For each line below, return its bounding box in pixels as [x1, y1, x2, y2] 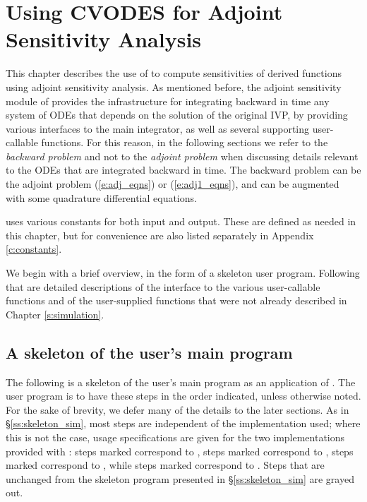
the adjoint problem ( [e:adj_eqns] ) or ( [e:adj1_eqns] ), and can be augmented [6, 177, 339, 191]
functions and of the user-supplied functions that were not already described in [6, 293, 347, 308]
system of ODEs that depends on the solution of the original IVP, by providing [6, 107, 348, 122]
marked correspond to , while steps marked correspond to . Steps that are [6, 458, 325, 472]
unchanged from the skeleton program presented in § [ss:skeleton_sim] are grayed [6, 471, 354, 486]
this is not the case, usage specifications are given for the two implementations [6, 429, 345, 444]
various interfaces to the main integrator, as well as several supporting [6, 121, 310, 136]
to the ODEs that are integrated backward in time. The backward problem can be [6, 162, 361, 177]
